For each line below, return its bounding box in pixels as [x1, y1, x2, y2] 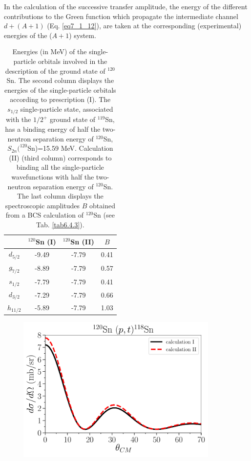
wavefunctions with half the [11, 171, 94, 181]
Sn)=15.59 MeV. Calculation [27, 143, 113, 153]
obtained [89, 200, 115, 210]
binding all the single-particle [16, 162, 104, 172]
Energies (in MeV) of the [12, 46, 87, 57]
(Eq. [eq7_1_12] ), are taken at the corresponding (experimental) [47, 20, 242, 31]
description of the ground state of [5, 65, 105, 76]
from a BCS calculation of [5, 210, 84, 220]
